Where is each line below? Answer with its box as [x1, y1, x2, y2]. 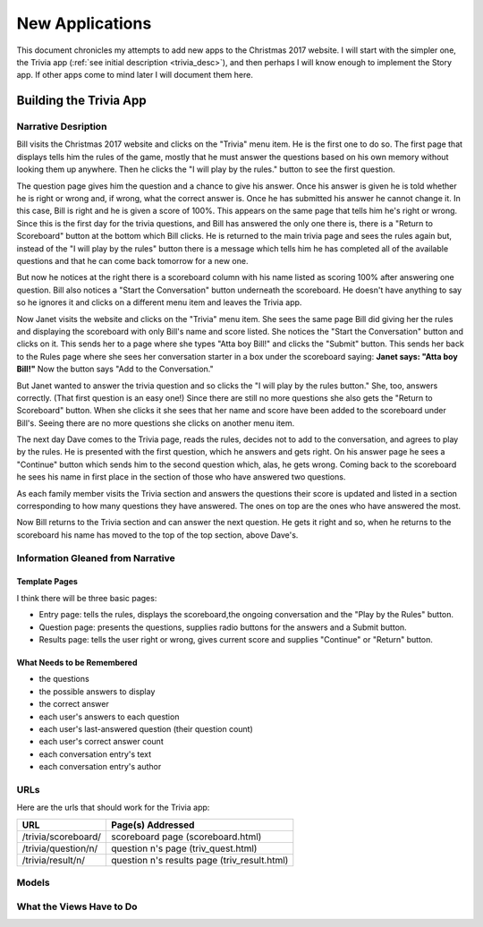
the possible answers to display [38, 685, 156, 697]
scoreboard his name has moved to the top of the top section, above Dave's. [16, 529, 299, 540]
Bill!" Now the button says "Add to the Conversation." [16, 363, 214, 375]
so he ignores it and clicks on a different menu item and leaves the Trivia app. [16, 297, 302, 308]
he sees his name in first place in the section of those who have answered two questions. [16, 472, 346, 482]
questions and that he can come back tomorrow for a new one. [16, 256, 249, 266]
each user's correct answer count [38, 736, 165, 747]
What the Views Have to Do [16, 900, 138, 913]
